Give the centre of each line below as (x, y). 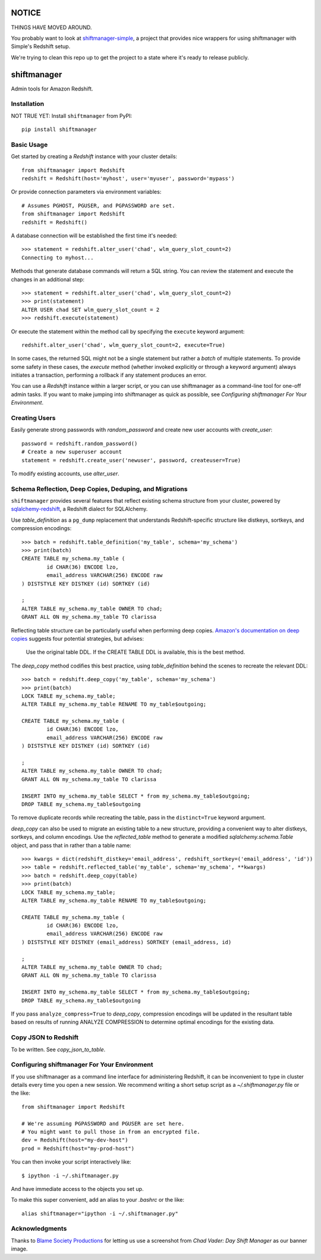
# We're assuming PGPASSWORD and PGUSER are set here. (103, 1123)
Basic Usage (29, 145)
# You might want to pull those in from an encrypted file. (111, 1132)
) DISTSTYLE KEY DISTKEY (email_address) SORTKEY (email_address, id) (127, 942)
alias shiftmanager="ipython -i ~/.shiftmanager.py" (100, 1213)
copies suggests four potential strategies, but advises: (77, 638)
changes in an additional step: (48, 279)
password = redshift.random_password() (80, 443)
